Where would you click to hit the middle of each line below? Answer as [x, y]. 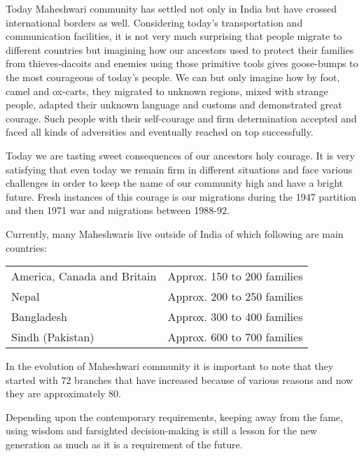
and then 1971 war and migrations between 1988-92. [118, 210]
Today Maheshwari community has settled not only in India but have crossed [171, 8]
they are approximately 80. [63, 393]
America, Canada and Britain [84, 276]
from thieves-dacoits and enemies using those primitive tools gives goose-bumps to [182, 63]
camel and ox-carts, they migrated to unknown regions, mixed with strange [167, 91]
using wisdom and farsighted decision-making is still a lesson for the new [161, 430]
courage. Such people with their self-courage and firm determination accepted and [181, 118]
